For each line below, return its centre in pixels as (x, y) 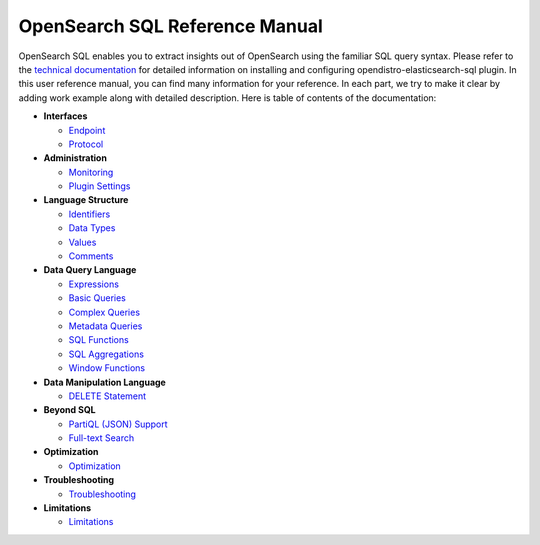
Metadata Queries (105, 326)
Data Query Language (90, 270)
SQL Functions (98, 340)
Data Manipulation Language (105, 382)
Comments (91, 256)
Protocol (86, 144)
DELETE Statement (107, 396)
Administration (75, 158)
